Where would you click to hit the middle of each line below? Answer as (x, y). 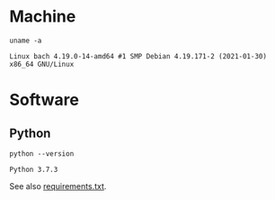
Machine (43, 17)
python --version (42, 154)
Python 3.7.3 (34, 169)
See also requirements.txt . (58, 186)
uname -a (26, 41)
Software (44, 100)
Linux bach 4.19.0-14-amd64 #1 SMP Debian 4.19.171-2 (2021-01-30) (138, 56)
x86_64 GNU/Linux (42, 64)
